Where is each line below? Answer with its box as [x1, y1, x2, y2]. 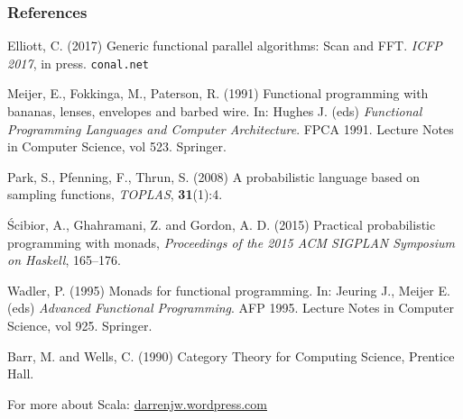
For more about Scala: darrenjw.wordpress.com [7, 394, 267, 413]
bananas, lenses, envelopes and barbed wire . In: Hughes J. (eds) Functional [7, 102, 422, 121]
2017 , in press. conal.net [7, 53, 150, 72]
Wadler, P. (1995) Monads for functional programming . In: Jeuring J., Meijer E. [7, 280, 450, 299]
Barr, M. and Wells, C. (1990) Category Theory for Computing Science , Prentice [7, 346, 455, 365]
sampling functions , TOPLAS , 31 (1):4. [7, 185, 223, 204]
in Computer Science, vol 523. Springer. [7, 137, 227, 156]
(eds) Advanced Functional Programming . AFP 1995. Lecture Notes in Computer [7, 298, 454, 317]
